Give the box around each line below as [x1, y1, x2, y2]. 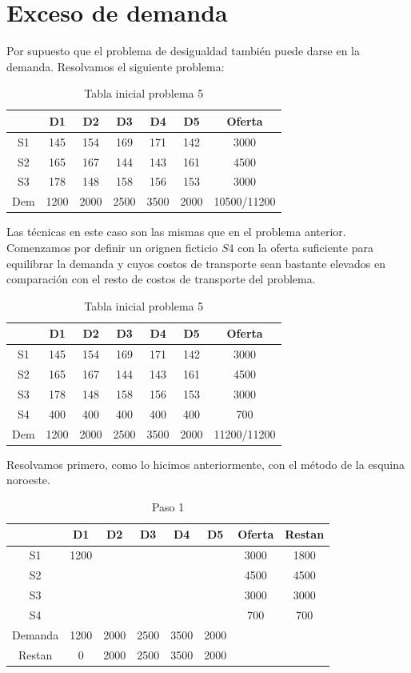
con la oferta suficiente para [237, 238, 373, 255]
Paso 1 [151, 498, 185, 515]
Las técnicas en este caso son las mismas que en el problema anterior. [6, 223, 346, 240]
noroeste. [6, 471, 50, 488]
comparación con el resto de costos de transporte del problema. [6, 270, 316, 287]
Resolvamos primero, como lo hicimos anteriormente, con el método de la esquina [6, 455, 405, 472]
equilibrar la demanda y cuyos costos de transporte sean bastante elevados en [6, 254, 385, 271]
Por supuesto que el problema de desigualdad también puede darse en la [6, 42, 361, 59]
